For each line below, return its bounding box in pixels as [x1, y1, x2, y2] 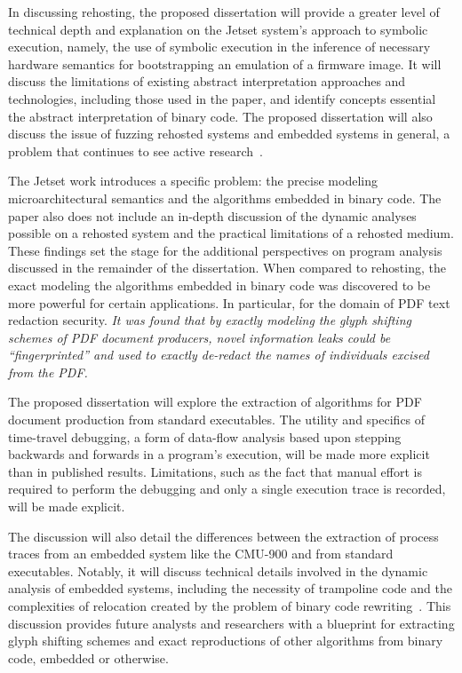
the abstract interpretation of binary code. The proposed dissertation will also [8, 107, 433, 125]
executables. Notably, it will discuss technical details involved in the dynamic [8, 561, 428, 580]
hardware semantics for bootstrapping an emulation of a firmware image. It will [8, 54, 442, 73]
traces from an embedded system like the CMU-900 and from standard [8, 544, 394, 563]
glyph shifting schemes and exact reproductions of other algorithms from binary [8, 631, 443, 650]
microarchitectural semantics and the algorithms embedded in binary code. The [8, 188, 442, 207]
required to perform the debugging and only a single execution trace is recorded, [8, 479, 446, 498]
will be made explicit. [8, 497, 125, 516]
